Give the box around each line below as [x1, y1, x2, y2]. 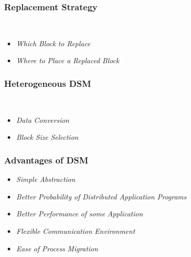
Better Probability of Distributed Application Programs [16, 191, 186, 201]
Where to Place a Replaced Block [16, 55, 119, 66]
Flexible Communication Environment [16, 226, 135, 236]
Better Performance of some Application [16, 208, 143, 219]
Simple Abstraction [16, 174, 75, 185]
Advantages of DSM [4, 153, 89, 166]
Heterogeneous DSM [4, 77, 91, 89]
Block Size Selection [16, 132, 78, 142]
